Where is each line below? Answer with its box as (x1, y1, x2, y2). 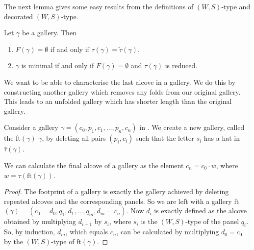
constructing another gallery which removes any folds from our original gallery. (4, 86, 241, 97)
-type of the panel (185, 216, 239, 226)
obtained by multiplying (4, 216, 76, 226)
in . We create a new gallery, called (139, 122, 245, 132)
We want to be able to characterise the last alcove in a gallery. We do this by (4, 76, 236, 87)
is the (141, 216, 157, 226)
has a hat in (203, 133, 240, 143)
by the (4, 236, 23, 246)
